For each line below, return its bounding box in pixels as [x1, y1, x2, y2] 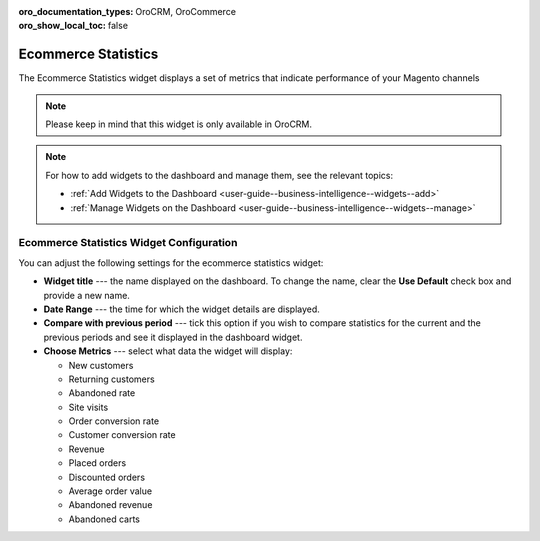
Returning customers [68, 373, 155, 385]
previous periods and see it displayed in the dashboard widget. [43, 331, 303, 343]
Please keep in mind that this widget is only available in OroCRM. [45, 118, 313, 130]
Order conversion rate [68, 415, 160, 427]
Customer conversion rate [68, 429, 176, 441]
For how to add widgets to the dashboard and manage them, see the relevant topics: [45, 169, 394, 181]
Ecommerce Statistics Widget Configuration [18, 236, 238, 250]
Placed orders [68, 457, 127, 469]
